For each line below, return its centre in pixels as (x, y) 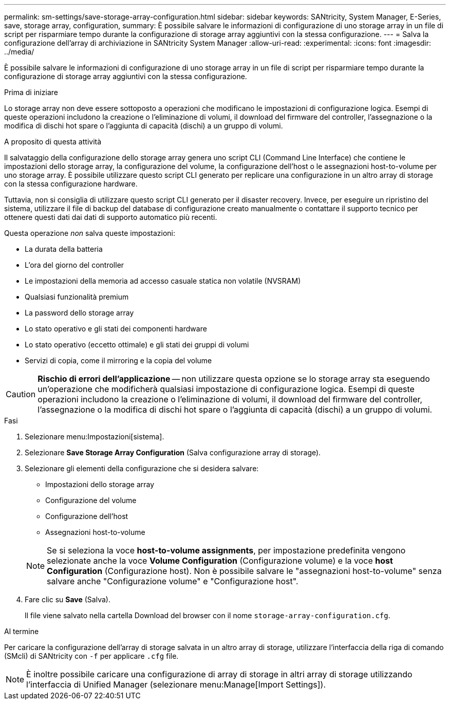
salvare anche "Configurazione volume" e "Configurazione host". (173, 581)
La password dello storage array (79, 313)
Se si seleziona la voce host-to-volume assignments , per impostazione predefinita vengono (226, 550)
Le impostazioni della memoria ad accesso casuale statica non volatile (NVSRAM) (163, 281)
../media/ (19, 52)
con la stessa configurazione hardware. (71, 184)
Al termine (22, 631)
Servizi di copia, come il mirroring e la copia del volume (118, 360)
